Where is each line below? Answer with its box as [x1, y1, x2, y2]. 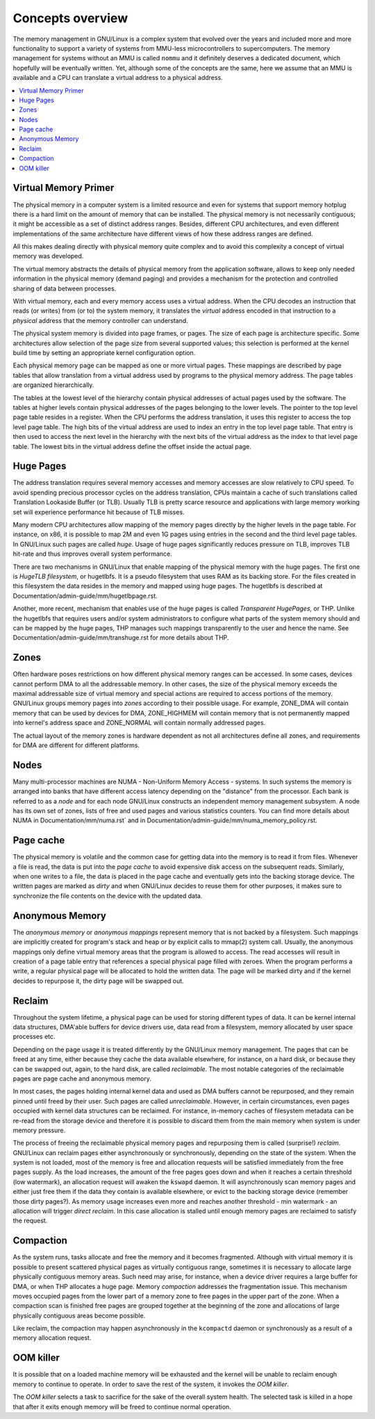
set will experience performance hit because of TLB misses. [12, 508, 185, 516]
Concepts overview [12, 10, 128, 26]
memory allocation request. [12, 1334, 92, 1342]
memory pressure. [12, 1126, 66, 1134]
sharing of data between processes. [12, 284, 117, 292]
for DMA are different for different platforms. [12, 740, 140, 749]
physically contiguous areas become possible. [12, 1311, 146, 1320]
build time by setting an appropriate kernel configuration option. [12, 349, 196, 357]
